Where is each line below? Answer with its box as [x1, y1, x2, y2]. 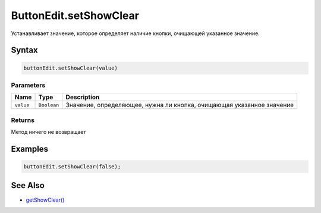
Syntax [11, 45, 38, 55]
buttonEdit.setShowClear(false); [23, 164, 121, 170]
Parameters [11, 81, 46, 89]
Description [65, 93, 100, 101]
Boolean [38, 102, 59, 108]
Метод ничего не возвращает [11, 129, 86, 136]
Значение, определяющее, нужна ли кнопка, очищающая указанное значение [65, 101, 294, 109]
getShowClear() [26, 196, 65, 203]
